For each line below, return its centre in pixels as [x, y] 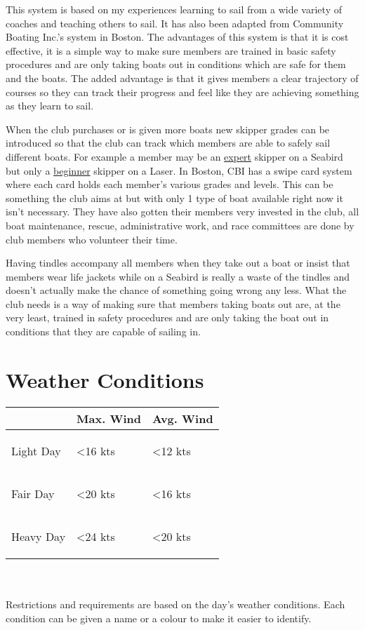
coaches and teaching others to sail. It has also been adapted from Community [175, 23]
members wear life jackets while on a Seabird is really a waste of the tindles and [178, 276]
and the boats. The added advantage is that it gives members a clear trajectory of [182, 78]
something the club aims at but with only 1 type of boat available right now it [174, 197]
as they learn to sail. [50, 106]
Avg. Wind [183, 418]
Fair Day [33, 493]
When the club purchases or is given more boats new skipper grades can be [168, 129]
